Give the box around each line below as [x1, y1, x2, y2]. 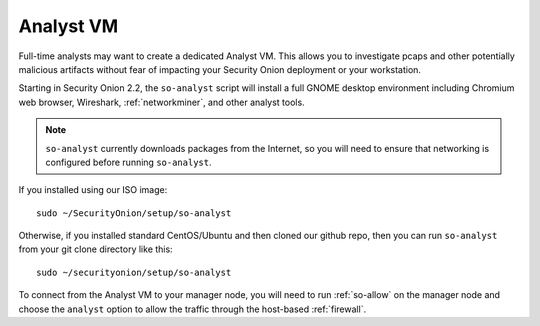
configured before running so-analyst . [45, 156, 212, 168]
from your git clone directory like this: [18, 243, 174, 255]
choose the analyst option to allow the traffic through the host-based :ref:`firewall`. [18, 303, 367, 315]
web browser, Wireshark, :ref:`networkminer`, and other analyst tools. [18, 96, 305, 108]
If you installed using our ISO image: [18, 184, 168, 196]
